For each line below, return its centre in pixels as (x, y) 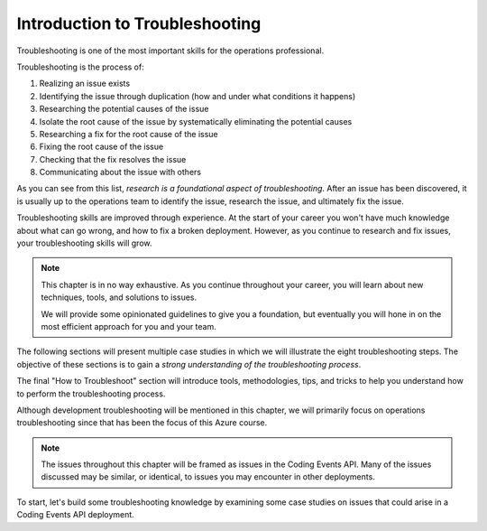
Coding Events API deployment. (75, 515)
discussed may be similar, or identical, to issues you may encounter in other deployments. (208, 477)
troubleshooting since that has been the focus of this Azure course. (142, 423)
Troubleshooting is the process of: (80, 67)
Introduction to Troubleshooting (139, 23)
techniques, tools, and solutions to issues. (119, 297)
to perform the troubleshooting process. (91, 394)
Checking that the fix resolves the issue (113, 159)
